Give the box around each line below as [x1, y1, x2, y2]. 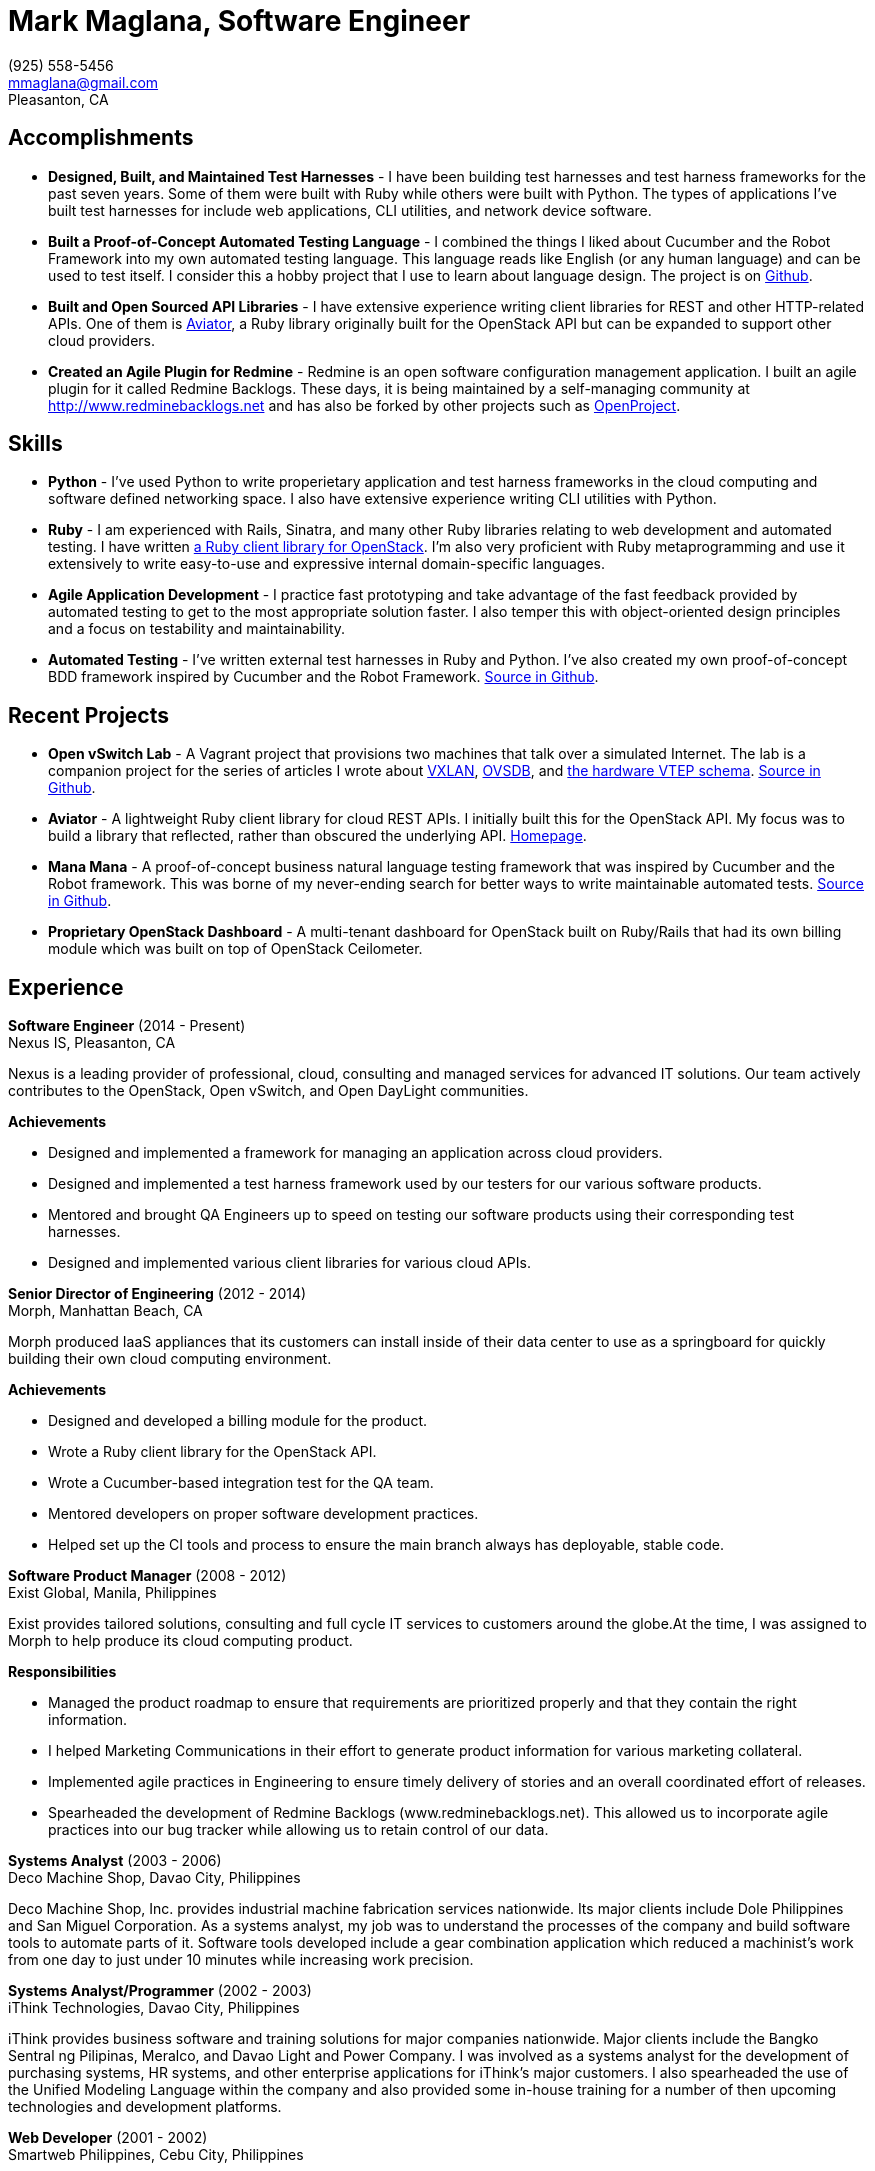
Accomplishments [8, 125, 194, 151]
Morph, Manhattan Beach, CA [8, 1302, 203, 1320]
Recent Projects [8, 702, 170, 728]
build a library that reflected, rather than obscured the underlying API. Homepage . [48, 827, 587, 845]
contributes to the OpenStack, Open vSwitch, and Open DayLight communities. [8, 1082, 529, 1100]
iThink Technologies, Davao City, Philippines [8, 1999, 300, 2017]
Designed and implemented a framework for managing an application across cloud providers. [48, 1144, 663, 1162]
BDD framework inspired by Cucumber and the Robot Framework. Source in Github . [48, 668, 599, 686]
